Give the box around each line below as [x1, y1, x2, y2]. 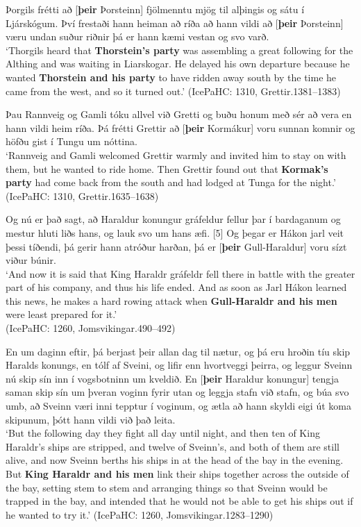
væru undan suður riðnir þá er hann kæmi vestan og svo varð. [6, 29, 269, 44]
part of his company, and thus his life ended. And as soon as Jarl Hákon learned [6, 280, 347, 294]
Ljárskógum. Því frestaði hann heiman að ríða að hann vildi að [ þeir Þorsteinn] [6, 15, 344, 30]
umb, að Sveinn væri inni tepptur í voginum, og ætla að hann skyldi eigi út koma [6, 399, 351, 413]
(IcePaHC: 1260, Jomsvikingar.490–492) [6, 321, 176, 335]
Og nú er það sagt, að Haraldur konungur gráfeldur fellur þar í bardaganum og [6, 212, 341, 226]
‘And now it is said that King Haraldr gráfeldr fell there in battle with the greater [6, 266, 355, 281]
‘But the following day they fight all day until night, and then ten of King [6, 426, 320, 440]
